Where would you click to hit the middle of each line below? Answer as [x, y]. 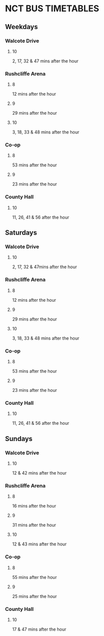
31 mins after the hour [34, 525]
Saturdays [21, 233]
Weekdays [21, 27]
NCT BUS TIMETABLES [52, 9]
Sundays [19, 439]
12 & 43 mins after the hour [39, 544]
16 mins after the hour [34, 506]
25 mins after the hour [34, 596]
